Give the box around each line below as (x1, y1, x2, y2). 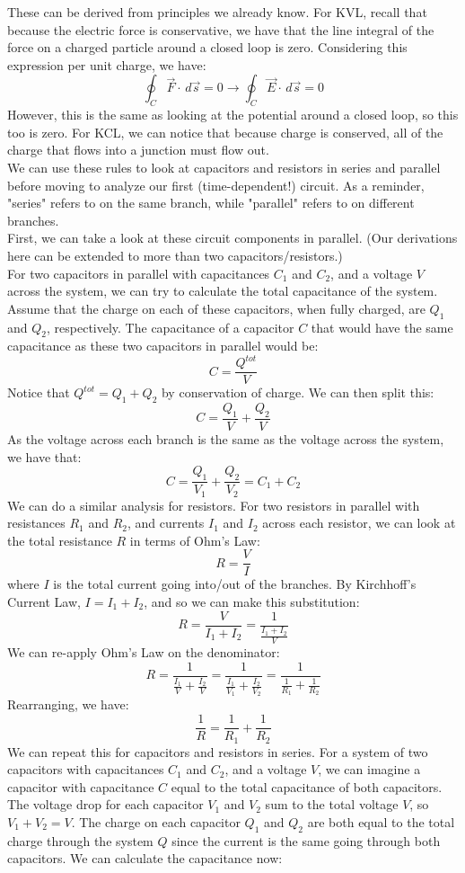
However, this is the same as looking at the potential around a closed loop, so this (7, 105, 459, 124)
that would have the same (311, 317, 453, 336)
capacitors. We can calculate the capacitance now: (7, 849, 283, 868)
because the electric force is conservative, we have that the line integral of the (7, 20, 434, 39)
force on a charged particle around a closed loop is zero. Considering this (7, 38, 408, 57)
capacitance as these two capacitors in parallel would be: (7, 336, 319, 355)
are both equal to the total (307, 812, 455, 831)
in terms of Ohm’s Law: (129, 530, 260, 549)
